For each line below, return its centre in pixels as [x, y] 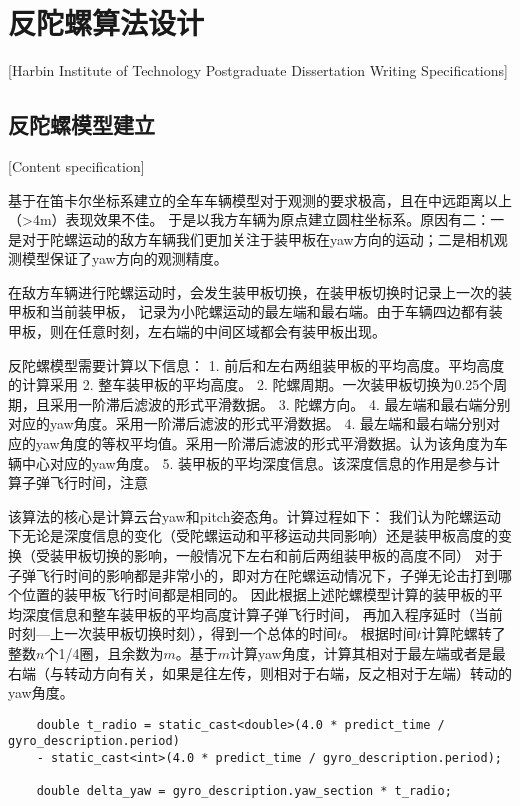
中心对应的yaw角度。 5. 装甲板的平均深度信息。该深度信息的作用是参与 [253, 462]
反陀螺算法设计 [106, 22]
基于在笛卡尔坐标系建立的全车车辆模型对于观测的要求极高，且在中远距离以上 [260, 199]
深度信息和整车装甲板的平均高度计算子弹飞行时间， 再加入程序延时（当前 [262, 613]
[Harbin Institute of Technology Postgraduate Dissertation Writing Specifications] [258, 70]
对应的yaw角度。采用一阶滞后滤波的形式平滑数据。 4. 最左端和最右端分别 [247, 423]
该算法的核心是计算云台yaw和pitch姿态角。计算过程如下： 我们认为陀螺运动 [255, 515]
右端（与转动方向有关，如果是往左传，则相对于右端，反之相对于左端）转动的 [260, 672]
